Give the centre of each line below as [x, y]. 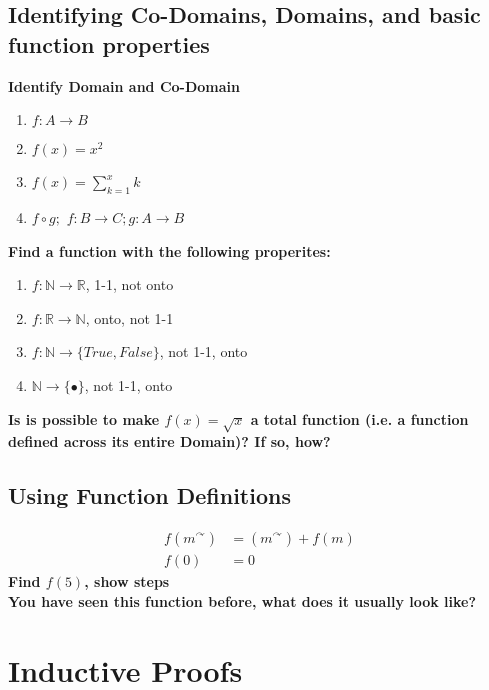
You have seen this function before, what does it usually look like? [242, 600]
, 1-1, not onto [129, 284]
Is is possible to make [84, 418]
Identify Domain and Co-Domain [124, 85]
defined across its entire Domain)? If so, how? [169, 441]
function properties [109, 43]
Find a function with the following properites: [169, 250]
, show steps [127, 581]
